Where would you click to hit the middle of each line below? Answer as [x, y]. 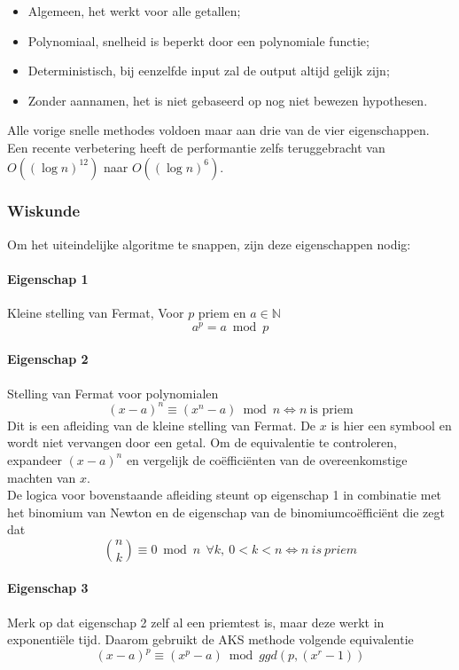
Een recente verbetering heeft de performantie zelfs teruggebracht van [196, 147]
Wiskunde [44, 211]
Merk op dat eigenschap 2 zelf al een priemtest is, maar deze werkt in [196, 622]
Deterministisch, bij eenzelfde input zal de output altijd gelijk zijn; [209, 71]
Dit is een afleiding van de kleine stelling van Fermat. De [162, 425]
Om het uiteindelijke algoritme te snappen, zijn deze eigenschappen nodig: [209, 244]
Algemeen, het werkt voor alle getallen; [134, 11]
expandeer [35, 459]
